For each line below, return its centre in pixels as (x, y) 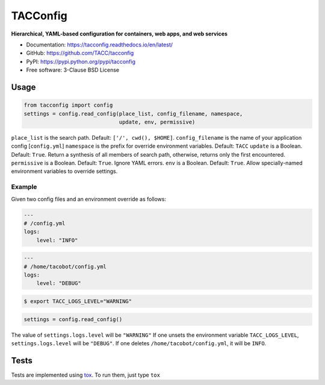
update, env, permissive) (157, 122)
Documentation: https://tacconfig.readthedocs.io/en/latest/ (100, 45)
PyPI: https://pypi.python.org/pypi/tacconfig (81, 61)
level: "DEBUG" (59, 283)
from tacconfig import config (68, 105)
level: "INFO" (57, 240)
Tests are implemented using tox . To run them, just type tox (86, 375)
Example (24, 187)
